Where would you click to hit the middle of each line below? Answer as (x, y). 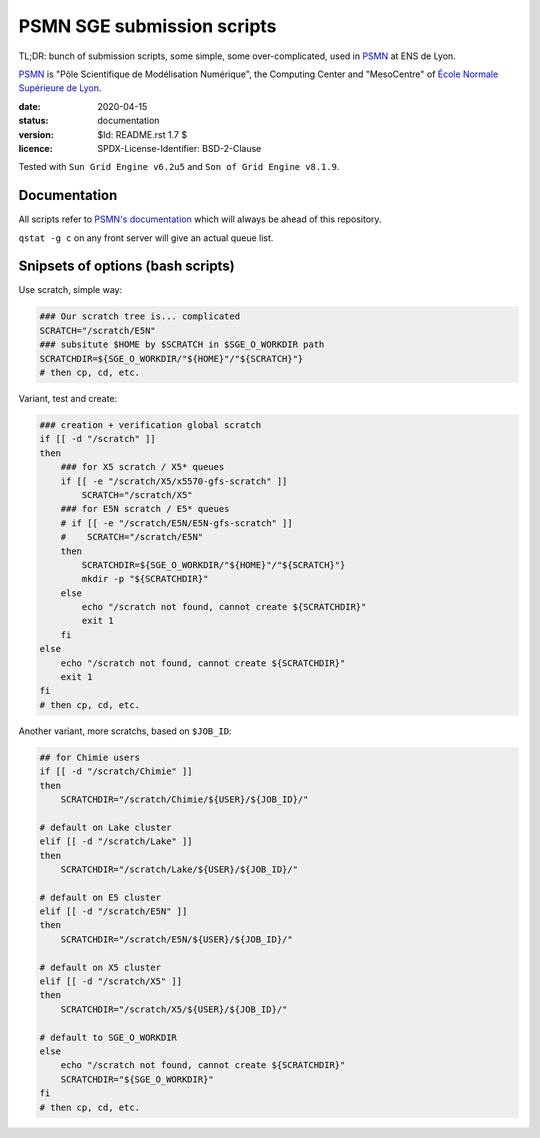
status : (33, 121)
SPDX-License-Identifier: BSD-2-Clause (179, 148)
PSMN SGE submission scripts (147, 26)
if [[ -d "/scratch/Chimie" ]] (116, 771)
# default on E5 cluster (100, 897)
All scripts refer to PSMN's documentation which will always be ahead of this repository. (200, 219)
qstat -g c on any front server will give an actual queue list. (146, 237)
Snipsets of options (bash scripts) (126, 266)
